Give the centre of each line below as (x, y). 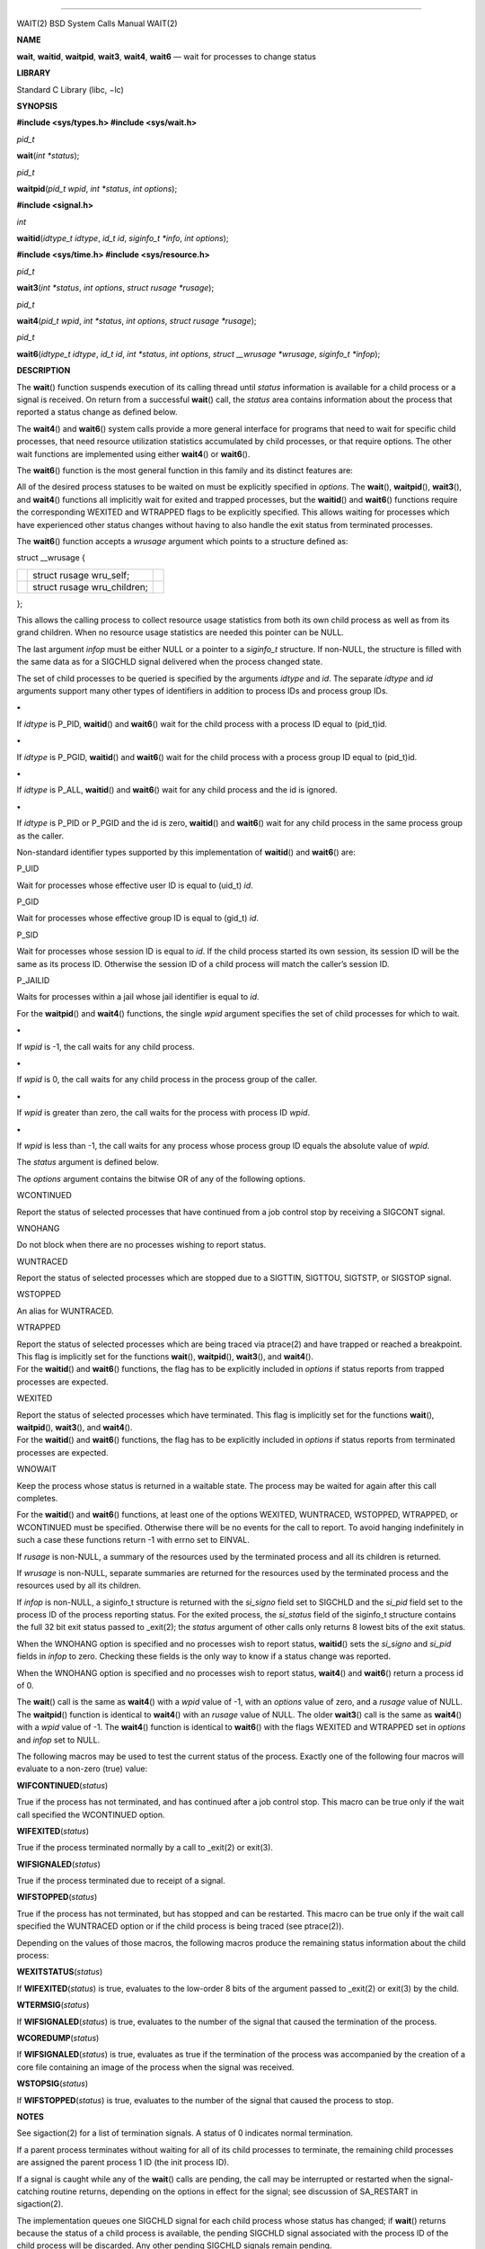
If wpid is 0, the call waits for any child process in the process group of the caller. (167, 1080)
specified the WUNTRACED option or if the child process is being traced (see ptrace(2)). (181, 1926)
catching (33, 2191)
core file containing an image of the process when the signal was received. (155, 2067)
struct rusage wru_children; (90, 587)
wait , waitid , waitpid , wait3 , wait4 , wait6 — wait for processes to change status (166, 56)
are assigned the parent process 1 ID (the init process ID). (123, 2163)
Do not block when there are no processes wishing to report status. (141, 1245)
